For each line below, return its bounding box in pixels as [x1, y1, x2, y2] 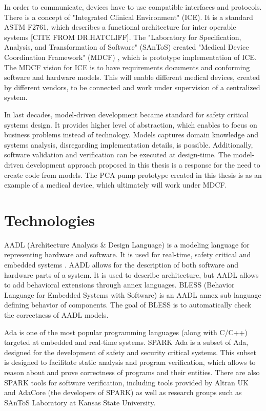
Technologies [4, 209, 95, 230]
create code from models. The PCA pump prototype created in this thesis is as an [4, 169, 262, 180]
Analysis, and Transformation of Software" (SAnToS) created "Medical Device [4, 42, 249, 52]
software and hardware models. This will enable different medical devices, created [4, 72, 260, 83]
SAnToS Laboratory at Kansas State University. [4, 397, 156, 407]
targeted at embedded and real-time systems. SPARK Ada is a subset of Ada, [4, 337, 249, 347]
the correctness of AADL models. [4, 309, 109, 320]
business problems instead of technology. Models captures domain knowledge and [4, 129, 259, 140]
